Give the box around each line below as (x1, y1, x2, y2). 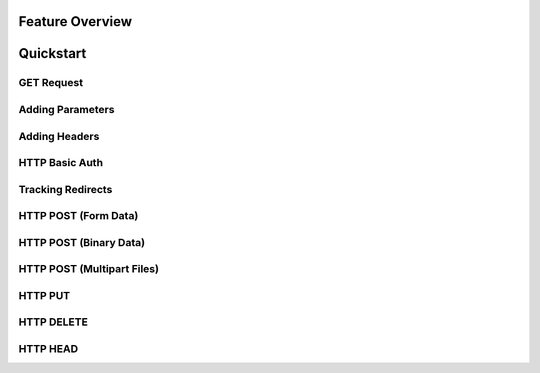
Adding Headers (18, 129, 100, 143)
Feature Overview (18, 13, 133, 30)
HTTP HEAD (18, 342, 79, 356)
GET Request (18, 76, 84, 90)
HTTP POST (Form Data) (18, 209, 139, 223)
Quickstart (18, 45, 87, 62)
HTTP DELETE (18, 315, 89, 329)
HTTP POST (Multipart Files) (18, 262, 160, 276)
